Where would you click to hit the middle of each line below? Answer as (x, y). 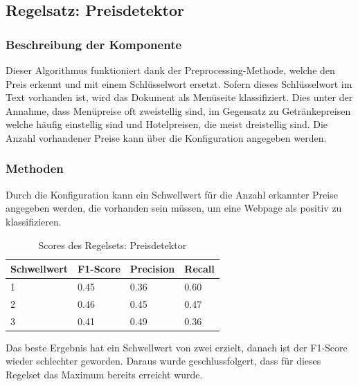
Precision (152, 269)
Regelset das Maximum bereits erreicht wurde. (104, 374)
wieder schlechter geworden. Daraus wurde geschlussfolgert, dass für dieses (163, 361)
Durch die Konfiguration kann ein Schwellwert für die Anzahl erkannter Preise (172, 194)
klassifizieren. (34, 221)
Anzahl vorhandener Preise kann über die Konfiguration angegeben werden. (166, 137)
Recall (199, 269)
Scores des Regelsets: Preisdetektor (113, 245)
